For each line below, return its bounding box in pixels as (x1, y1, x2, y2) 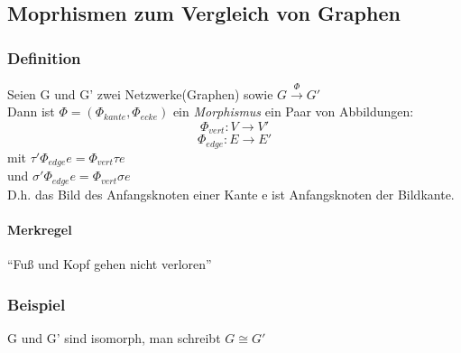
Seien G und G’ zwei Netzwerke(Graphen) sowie (7, 84, 273, 103)
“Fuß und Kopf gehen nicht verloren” (7, 255, 212, 274)
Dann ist (7, 102, 55, 121)
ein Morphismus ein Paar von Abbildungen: (172, 102, 414, 121)
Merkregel (7, 219, 72, 238)
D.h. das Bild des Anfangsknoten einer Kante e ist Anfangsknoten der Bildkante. (7, 184, 455, 203)
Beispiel (7, 293, 66, 315)
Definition (7, 46, 81, 69)
